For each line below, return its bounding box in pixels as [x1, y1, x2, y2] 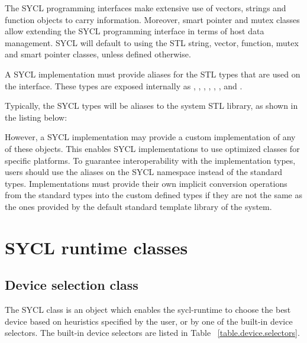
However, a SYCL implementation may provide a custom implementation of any [5, 131, 296, 143]
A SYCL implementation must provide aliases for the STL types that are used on [5, 67, 300, 80]
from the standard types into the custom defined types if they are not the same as [5, 189, 302, 201]
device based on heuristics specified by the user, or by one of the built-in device [5, 315, 293, 327]
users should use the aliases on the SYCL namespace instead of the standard [5, 166, 283, 178]
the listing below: [5, 111, 67, 123]
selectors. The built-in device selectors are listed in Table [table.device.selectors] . [5, 326, 300, 339]
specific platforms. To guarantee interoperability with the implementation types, [5, 154, 296, 166]
